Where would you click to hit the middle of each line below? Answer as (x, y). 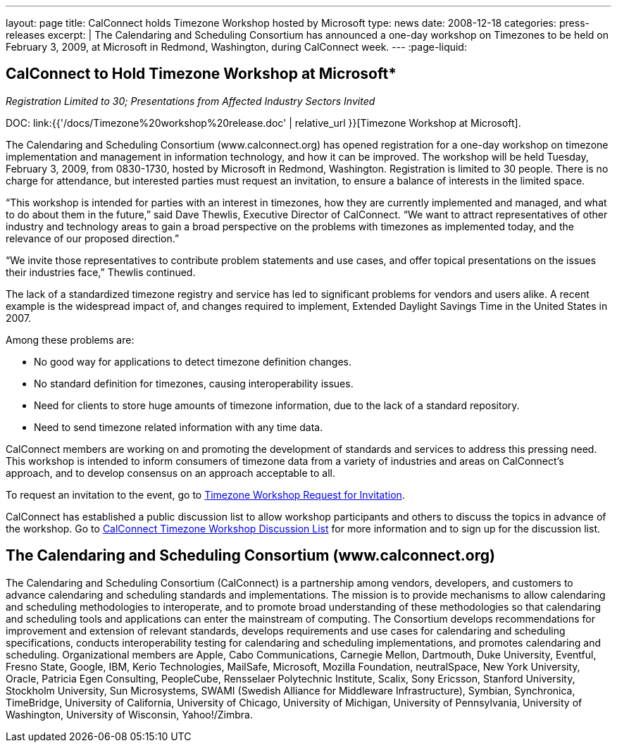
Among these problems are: (70, 339)
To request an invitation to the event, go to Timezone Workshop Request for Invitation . (205, 494)
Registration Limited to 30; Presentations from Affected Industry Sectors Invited (191, 101)
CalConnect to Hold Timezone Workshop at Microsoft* (201, 74)
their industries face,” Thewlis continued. (101, 272)
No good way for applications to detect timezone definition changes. (193, 361)
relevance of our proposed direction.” (93, 238)
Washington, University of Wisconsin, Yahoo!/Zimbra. (129, 714)
